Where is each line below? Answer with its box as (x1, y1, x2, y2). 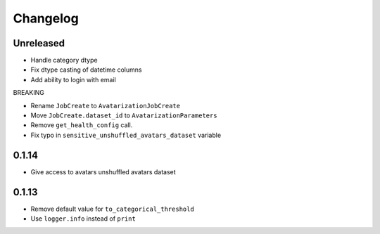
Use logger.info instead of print (30, 214, 137, 223)
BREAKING (13, 89, 45, 97)
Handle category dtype (30, 56, 98, 65)
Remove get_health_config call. (30, 121, 133, 129)
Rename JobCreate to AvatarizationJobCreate (30, 101, 181, 110)
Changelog (13, 11, 79, 26)
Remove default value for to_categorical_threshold (30, 204, 195, 213)
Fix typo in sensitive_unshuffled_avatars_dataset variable (30, 131, 222, 139)
